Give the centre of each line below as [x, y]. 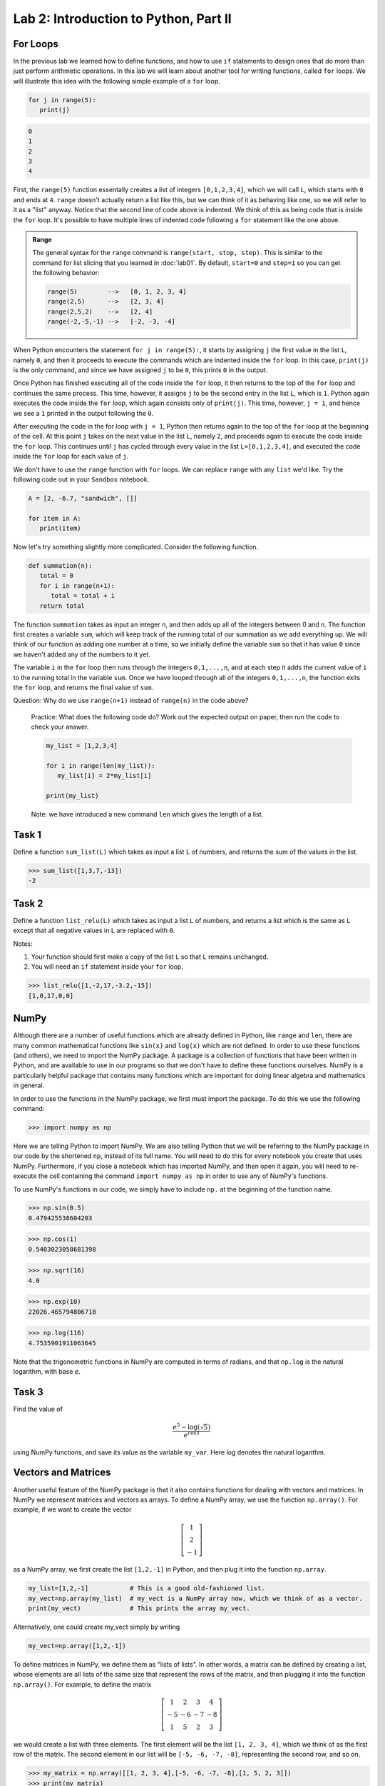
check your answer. [60, 727]
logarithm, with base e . [47, 1372]
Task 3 [29, 1392]
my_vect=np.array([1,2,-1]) [77, 1646]
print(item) [60, 528]
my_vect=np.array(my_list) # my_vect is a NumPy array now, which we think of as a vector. [195, 1598]
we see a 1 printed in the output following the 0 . [83, 413]
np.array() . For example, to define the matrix [82, 1684]
